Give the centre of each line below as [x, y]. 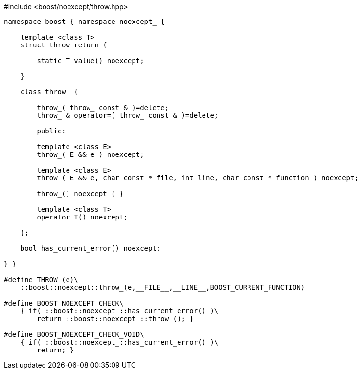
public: [51, 131]
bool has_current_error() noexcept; [90, 248]
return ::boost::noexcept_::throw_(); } [115, 319]
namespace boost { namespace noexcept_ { [84, 22]
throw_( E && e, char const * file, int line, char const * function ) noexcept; [198, 178]
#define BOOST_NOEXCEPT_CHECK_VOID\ [74, 334]
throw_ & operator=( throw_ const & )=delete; [128, 115]
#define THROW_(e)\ [41, 280]
